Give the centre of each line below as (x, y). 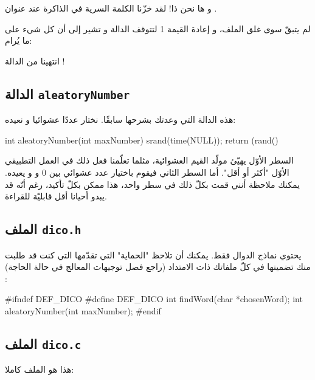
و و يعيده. (22, 172)
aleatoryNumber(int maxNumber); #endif (83, 310)
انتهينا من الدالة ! (35, 60)
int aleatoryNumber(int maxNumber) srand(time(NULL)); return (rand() (142, 140)
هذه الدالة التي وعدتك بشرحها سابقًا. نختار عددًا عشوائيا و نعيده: (120, 119)
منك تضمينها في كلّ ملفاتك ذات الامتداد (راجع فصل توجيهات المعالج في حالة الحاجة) (158, 267)
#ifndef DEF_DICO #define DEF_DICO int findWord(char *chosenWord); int (154, 299)
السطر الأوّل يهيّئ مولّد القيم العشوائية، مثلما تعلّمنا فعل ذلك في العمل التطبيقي (149, 160)
